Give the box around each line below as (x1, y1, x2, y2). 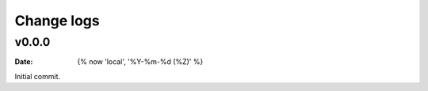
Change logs (14, 12, 100, 29)
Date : (14, 57, 33, 66)
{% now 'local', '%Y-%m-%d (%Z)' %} (77, 57, 204, 66)
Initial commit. (14, 71, 61, 81)
